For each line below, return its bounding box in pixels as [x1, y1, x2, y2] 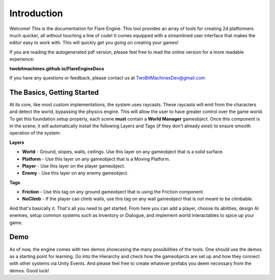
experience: [9, 56, 35, 62]
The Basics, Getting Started [9, 88, 99, 97]
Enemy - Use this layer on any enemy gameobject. [22, 170, 129, 176]
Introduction [9, 8, 63, 19]
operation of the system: [9, 130, 61, 136]
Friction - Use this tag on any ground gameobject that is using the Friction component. [22, 189, 205, 195]
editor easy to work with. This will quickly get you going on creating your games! [9, 40, 179, 46]
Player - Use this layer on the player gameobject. [22, 163, 125, 169]
